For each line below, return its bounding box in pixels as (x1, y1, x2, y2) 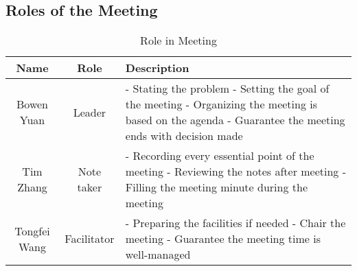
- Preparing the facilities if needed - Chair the (125, 215, 346, 231)
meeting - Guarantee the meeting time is (125, 231, 321, 247)
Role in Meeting (140, 32, 217, 49)
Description (125, 60, 189, 76)
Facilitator (65, 231, 115, 247)
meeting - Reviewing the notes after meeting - (125, 163, 346, 180)
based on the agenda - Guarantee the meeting (125, 112, 345, 128)
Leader (73, 104, 106, 120)
